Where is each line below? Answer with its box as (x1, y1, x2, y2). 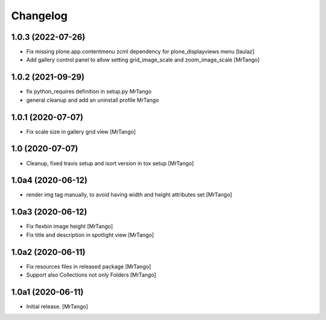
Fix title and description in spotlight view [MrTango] (26, 231, 154, 238)
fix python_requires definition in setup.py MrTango (26, 88, 152, 95)
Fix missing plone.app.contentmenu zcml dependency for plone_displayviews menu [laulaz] (26, 48, 255, 55)
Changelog (11, 9, 68, 22)
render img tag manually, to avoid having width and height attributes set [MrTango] (26, 191, 232, 198)
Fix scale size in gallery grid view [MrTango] (26, 128, 136, 135)
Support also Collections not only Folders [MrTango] (26, 271, 156, 278)
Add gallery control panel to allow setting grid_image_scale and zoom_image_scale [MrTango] (26, 56, 260, 63)
